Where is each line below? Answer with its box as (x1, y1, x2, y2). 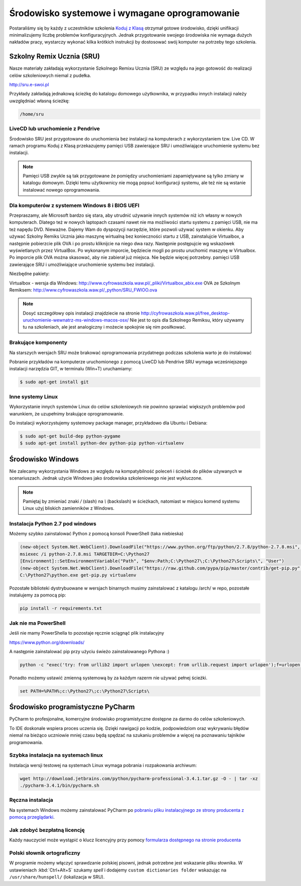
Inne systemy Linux (9, 393, 58, 400)
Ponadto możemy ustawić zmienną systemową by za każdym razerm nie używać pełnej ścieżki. (9, 675, 208, 681)
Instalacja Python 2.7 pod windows (9, 520, 96, 527)
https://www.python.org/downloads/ (9, 639, 85, 645)
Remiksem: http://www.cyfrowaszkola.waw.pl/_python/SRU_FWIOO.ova (9, 286, 158, 293)
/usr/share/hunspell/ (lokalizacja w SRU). (9, 874, 105, 880)
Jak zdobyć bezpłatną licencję (9, 826, 85, 833)
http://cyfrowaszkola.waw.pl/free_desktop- (140, 310, 230, 316)
